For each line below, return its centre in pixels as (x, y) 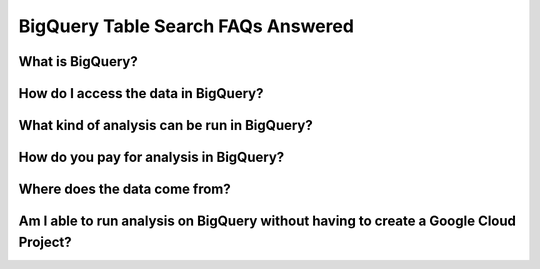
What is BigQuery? (78, 61)
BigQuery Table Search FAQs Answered (186, 26)
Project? (45, 241)
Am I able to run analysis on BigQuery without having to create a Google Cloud (267, 221)
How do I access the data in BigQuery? (141, 93)
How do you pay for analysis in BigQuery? (151, 157)
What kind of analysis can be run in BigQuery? (166, 125)
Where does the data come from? (125, 189)
